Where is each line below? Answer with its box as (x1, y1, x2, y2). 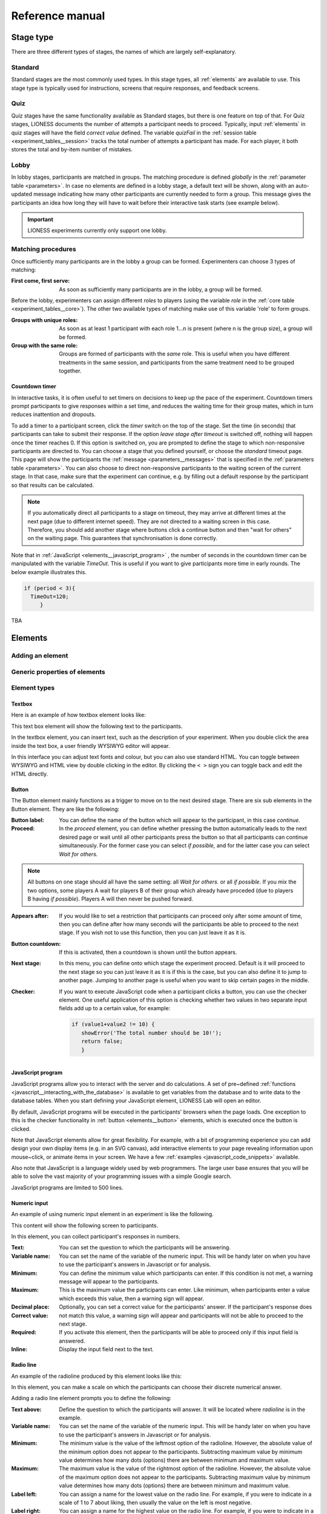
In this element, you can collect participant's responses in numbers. (11, 1233, 180, 1240)
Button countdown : (11, 940, 61, 947)
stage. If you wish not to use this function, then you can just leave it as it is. (59, 929, 246, 936)
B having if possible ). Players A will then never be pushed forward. (27, 895, 194, 902)
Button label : (11, 816, 45, 824)
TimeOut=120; (30, 593, 69, 600)
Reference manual (11, 9, 105, 22)
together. (59, 367, 82, 375)
